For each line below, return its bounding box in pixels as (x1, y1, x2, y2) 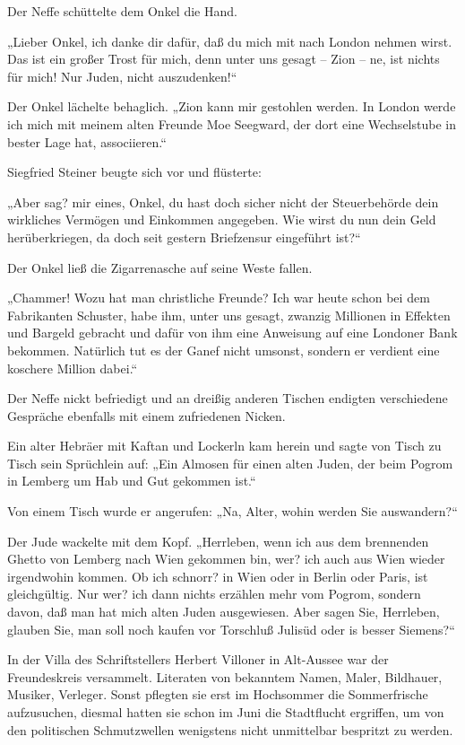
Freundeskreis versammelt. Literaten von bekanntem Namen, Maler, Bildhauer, (7, 667, 443, 686)
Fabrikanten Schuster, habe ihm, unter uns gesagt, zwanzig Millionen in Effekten (7, 305, 451, 324)
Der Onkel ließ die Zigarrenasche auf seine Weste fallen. (7, 258, 313, 276)
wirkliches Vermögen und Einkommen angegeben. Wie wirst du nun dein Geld (7, 210, 436, 229)
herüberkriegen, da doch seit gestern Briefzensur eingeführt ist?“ (7, 227, 361, 246)
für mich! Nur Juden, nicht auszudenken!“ (7, 66, 237, 85)
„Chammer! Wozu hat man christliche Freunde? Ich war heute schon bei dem (7, 288, 430, 307)
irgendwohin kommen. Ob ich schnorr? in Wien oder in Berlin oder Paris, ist (7, 566, 428, 585)
